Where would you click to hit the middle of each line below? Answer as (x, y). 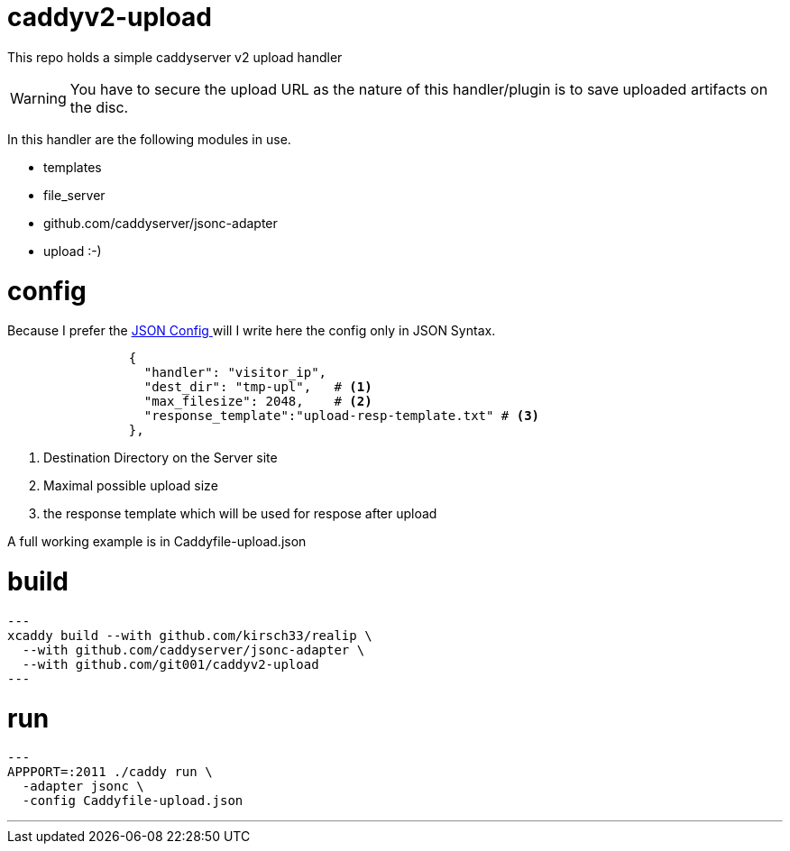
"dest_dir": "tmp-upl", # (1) (258, 387)
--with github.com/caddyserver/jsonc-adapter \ (193, 650)
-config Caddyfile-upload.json (133, 801)
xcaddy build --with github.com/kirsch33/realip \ (190, 635)
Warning (38, 98)
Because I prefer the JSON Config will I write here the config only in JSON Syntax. (252, 331)
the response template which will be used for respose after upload (240, 514)
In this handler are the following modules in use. (149, 139)
